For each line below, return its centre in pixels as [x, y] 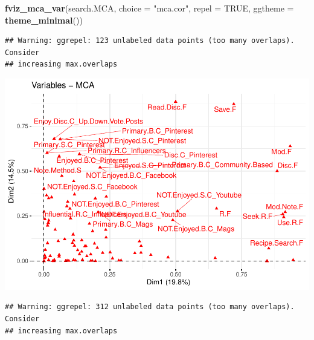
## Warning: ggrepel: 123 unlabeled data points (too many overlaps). [150, 41]
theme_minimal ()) [44, 20]
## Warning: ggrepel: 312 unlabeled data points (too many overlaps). [150, 307]
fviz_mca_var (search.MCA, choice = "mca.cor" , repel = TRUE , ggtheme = [149, 8]
